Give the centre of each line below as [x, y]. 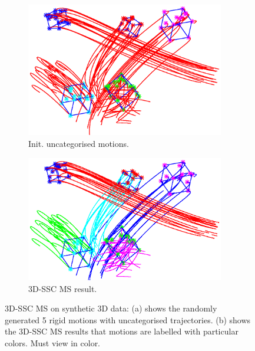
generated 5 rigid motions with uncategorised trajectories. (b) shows [128, 319]
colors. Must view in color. [53, 342]
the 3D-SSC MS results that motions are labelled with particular [122, 331]
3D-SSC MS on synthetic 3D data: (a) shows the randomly [111, 308]
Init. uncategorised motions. [79, 144]
